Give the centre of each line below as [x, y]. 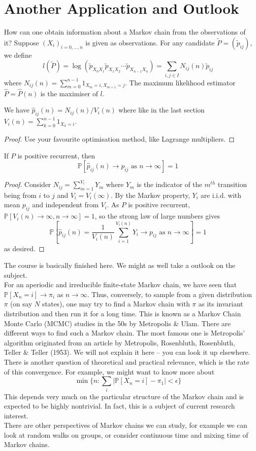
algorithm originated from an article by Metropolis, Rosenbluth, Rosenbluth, [120, 342]
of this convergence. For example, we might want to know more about [109, 371]
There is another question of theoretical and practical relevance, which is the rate [127, 362]
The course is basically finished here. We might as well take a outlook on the [120, 265]
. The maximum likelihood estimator [180, 82]
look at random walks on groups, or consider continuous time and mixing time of [126, 434]
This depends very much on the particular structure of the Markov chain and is [124, 396]
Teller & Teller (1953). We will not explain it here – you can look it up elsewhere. [127, 352]
